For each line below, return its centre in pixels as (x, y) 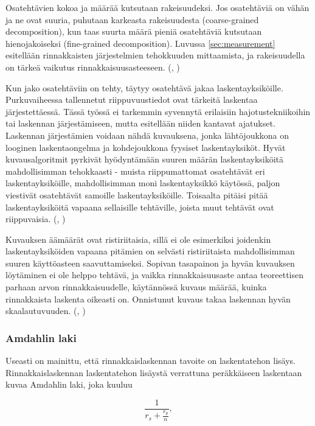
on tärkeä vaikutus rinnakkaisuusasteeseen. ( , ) (93, 67)
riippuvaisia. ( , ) (36, 219)
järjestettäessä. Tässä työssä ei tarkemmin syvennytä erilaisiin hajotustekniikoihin (158, 111)
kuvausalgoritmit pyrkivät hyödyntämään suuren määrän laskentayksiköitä (145, 159)
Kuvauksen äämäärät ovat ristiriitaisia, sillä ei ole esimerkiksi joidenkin (138, 239)
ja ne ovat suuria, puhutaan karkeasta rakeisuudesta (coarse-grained (132, 19)
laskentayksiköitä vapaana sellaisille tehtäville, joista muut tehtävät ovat (140, 207)
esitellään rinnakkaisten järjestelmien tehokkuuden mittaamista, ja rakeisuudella (155, 55)
